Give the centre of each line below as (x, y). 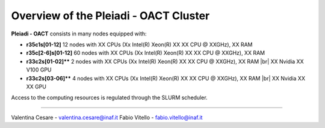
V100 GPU (39, 70)
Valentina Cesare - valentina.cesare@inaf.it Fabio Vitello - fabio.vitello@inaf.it (107, 117)
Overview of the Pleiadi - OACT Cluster (110, 16)
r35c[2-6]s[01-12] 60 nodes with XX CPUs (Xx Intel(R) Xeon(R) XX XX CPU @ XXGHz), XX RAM (145, 53)
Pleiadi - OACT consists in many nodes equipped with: (79, 34)
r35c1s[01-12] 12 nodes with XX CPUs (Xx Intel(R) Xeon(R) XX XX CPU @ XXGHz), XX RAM (139, 44)
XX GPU (36, 87)
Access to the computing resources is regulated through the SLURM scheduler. (109, 98)
